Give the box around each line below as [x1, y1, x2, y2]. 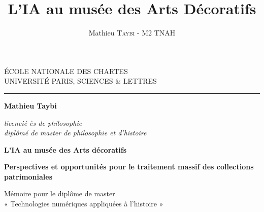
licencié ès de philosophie [4, 117, 82, 128]
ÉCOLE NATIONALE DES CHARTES [4, 65, 128, 76]
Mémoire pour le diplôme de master [4, 188, 115, 199]
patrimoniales [4, 171, 53, 182]
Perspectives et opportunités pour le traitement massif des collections [4, 161, 254, 172]
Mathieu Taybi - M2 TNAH [88, 27, 176, 38]
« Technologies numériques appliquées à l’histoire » [4, 198, 163, 209]
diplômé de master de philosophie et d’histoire [4, 127, 147, 138]
